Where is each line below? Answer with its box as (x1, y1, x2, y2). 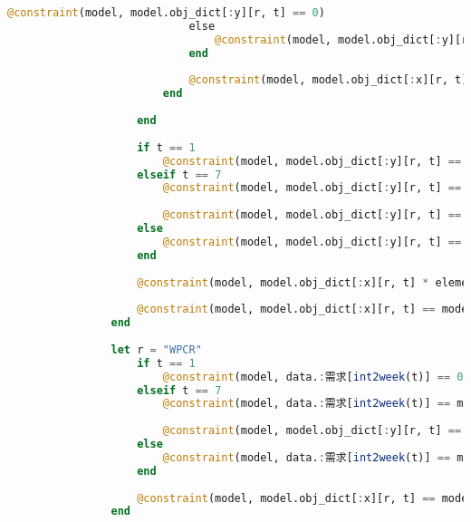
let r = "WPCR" (111, 343, 202, 356)
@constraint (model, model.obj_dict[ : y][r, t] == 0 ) (7, 6, 325, 19)
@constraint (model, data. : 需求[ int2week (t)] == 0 (162, 370, 464, 383)
